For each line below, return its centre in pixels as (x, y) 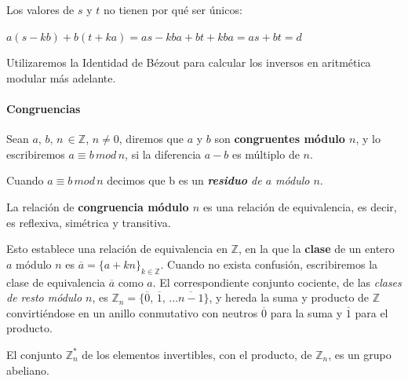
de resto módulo (44, 297)
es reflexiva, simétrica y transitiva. (89, 222)
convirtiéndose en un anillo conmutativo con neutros (132, 312)
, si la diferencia (163, 154)
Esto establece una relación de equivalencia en (117, 249)
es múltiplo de (266, 154)
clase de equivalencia (56, 282)
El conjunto (34, 354)
